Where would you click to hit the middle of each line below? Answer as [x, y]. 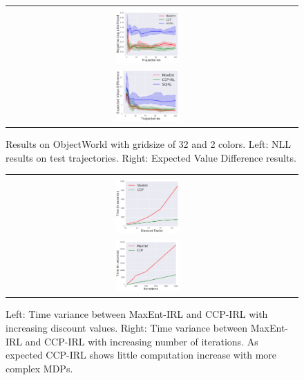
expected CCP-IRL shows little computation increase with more [141, 355]
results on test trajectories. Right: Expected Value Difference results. [151, 157]
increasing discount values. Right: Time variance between [127, 327]
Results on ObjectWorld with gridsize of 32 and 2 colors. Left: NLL [149, 144]
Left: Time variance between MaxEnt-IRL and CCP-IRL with [137, 314]
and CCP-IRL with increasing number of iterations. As [142, 341]
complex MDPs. [39, 368]
